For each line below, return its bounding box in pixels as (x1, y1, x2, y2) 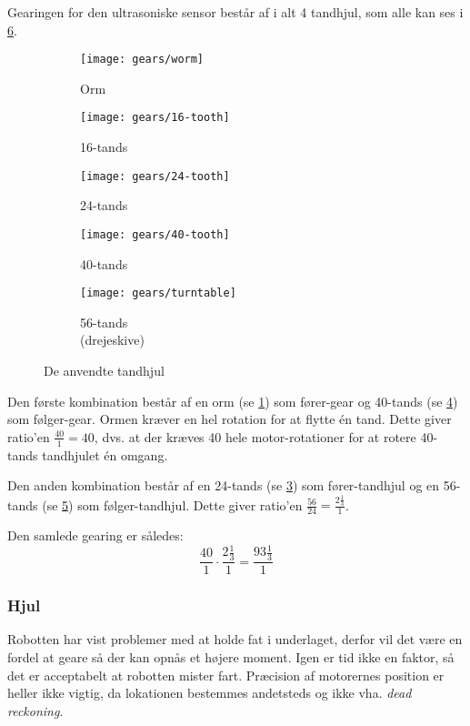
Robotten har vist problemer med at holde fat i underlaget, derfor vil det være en (7, 630, 463, 649)
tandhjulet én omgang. (42, 445, 168, 464)
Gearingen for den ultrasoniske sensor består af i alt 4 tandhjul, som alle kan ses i (7, 3, 464, 21)
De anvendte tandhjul (44, 361, 165, 380)
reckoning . (7, 701, 64, 720)
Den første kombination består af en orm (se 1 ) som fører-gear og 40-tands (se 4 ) (7, 391, 458, 410)
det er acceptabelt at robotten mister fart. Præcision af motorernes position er (7, 665, 445, 684)
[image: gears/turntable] (80, 287, 236, 300)
